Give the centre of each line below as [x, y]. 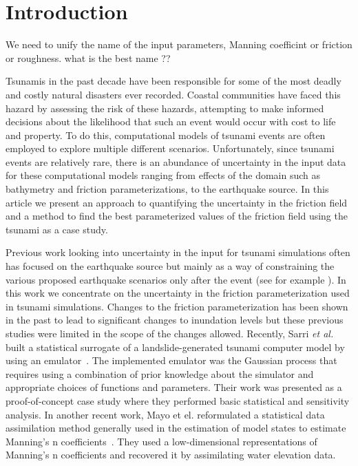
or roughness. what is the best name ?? [88, 57]
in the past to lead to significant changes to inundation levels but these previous [175, 320]
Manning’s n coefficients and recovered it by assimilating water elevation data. [171, 455]
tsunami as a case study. [57, 229]
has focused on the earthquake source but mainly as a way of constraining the [170, 266]
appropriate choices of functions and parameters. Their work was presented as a [174, 387]
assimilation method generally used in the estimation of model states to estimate [176, 428]
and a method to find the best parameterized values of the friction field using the [177, 216]
